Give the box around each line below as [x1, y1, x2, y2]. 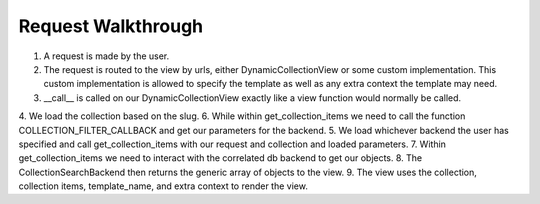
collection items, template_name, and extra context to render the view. [18, 180, 309, 192]
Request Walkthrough [18, 15, 204, 37]
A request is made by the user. [43, 50, 170, 62]
